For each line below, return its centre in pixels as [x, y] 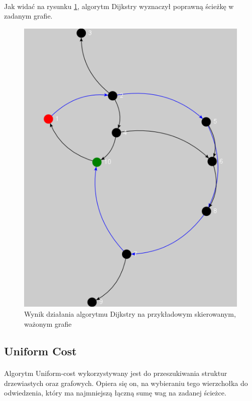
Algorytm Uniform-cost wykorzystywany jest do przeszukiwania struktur [116, 373]
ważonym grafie [48, 324]
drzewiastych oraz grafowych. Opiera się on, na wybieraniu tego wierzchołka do [126, 383]
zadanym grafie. [28, 16]
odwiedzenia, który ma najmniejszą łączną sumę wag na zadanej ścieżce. [115, 393]
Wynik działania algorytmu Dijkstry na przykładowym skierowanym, [130, 314]
